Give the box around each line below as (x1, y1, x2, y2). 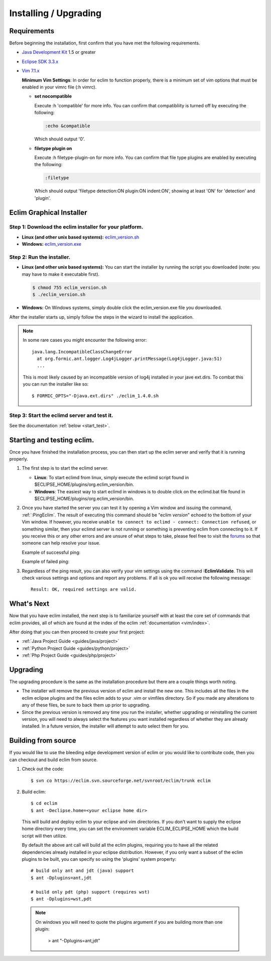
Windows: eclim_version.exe (22, 241, 81, 247)
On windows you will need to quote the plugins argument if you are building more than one (35, 919, 223, 925)
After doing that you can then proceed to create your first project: (9, 629, 145, 635)
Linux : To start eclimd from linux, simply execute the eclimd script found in (34, 474, 189, 480)
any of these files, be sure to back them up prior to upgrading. (22, 702, 151, 708)
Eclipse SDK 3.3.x (22, 58, 59, 64)
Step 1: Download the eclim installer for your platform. (9, 224, 144, 231)
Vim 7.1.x (22, 68, 40, 74)
